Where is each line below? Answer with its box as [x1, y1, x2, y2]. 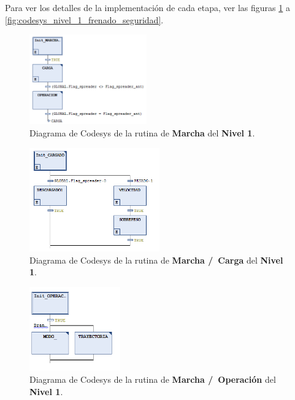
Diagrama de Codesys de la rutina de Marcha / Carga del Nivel [29, 253, 283, 266]
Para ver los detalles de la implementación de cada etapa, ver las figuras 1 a [5, 1, 290, 14]
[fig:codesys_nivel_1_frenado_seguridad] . [5, 13, 164, 26]
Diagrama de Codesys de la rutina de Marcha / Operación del [29, 372, 276, 385]
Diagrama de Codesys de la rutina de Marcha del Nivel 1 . [29, 126, 255, 139]
